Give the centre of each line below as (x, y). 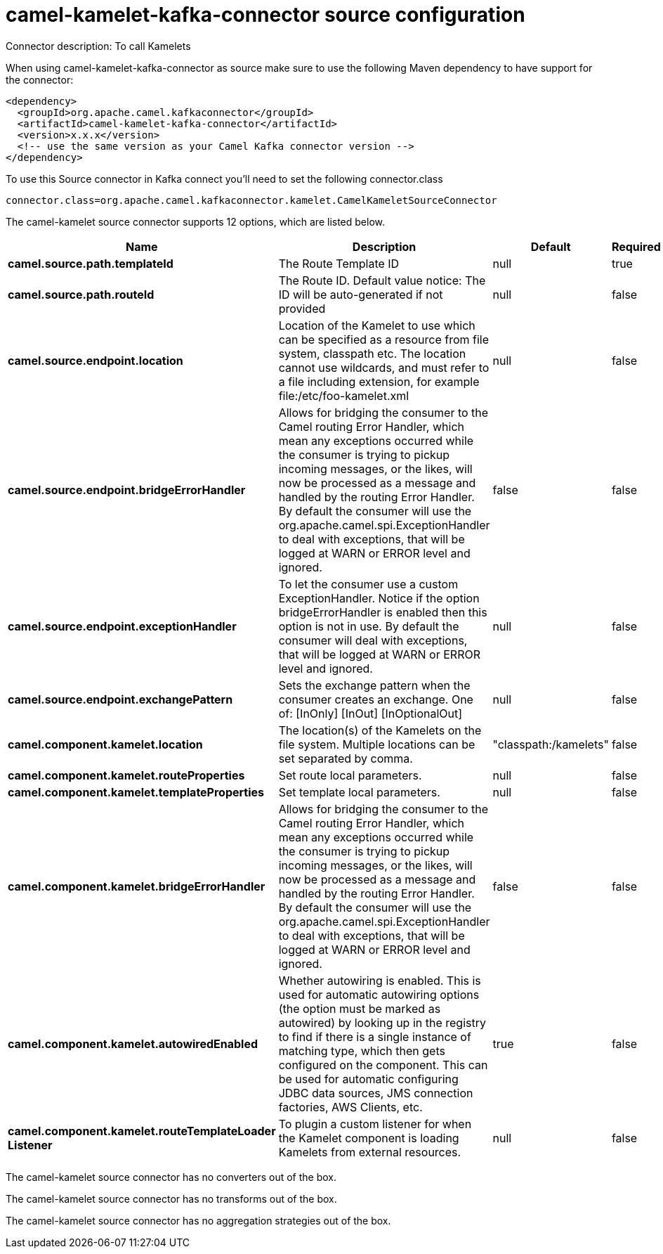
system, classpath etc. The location (372, 353)
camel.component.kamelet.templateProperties (136, 792)
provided (302, 308)
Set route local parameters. (350, 775)
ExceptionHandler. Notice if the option (379, 598)
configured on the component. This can (383, 1065)
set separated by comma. (346, 758)
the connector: (40, 79)
